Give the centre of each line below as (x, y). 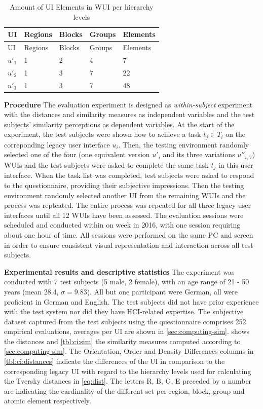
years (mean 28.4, (31, 291)
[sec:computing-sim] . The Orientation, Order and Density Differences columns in (129, 351)
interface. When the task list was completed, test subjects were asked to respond (129, 175)
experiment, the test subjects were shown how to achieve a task (103, 134)
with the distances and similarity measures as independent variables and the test (129, 114)
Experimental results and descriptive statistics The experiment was (119, 271)
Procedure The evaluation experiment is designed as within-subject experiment (128, 104)
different (130, 392)
